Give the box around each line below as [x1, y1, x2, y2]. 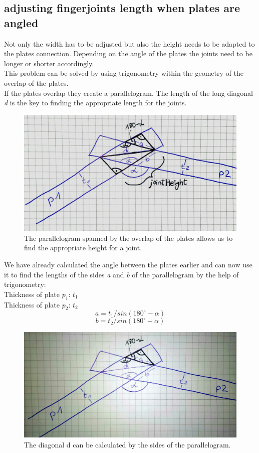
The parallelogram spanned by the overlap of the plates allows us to [24, 232, 233, 243]
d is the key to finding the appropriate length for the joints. [4, 97, 187, 108]
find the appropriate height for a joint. [24, 242, 142, 253]
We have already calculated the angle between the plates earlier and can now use [4, 259, 252, 269]
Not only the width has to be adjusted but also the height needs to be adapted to [4, 38, 255, 49]
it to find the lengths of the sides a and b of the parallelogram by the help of [4, 269, 239, 279]
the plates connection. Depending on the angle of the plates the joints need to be [4, 48, 252, 59]
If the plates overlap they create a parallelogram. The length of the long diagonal [4, 87, 253, 98]
